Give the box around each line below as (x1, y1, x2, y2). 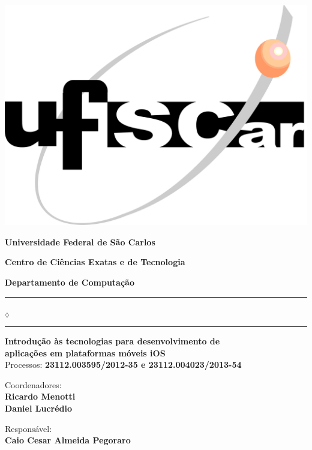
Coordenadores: (5, 378, 62, 391)
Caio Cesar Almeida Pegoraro (5, 434, 131, 446)
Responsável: (5, 422, 52, 434)
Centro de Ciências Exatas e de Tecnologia (5, 256, 185, 268)
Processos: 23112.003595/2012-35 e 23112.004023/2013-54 (5, 358, 242, 371)
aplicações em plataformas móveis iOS (5, 346, 166, 359)
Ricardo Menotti (5, 390, 76, 403)
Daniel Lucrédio (5, 401, 73, 414)
